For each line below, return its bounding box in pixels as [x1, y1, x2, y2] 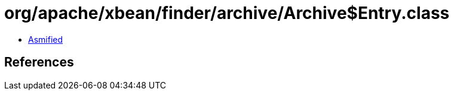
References [4, 55, 74, 70]
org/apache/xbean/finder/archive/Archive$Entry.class [4, 3, 450, 23]
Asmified [28, 34, 63, 45]
